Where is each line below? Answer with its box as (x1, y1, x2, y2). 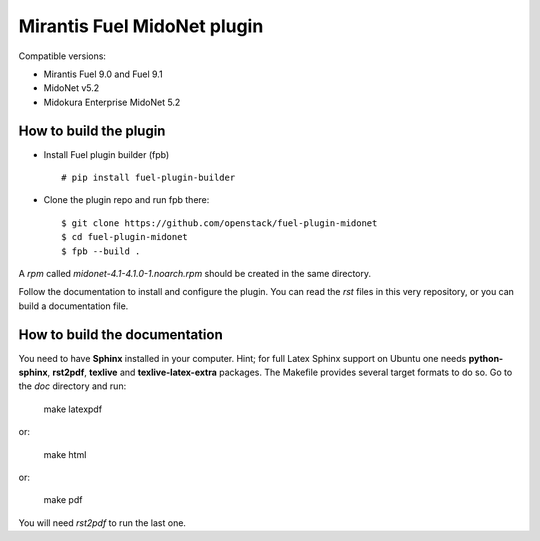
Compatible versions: (18, 50, 107, 62)
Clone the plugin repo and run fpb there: (43, 194, 210, 206)
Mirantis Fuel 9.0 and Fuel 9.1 (43, 68, 164, 80)
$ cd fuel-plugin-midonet (61, 231, 189, 243)
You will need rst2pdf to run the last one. (18, 516, 187, 529)
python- (468, 352, 504, 364)
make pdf (43, 494, 83, 506)
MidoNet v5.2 (43, 82, 100, 94)
